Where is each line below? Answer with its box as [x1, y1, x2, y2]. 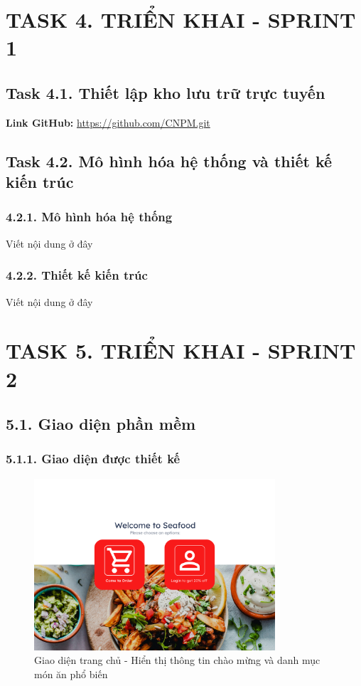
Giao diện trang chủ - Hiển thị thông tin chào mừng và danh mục [34, 653, 320, 667]
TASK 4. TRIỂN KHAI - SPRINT [6, 5, 356, 34]
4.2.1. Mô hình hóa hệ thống [6, 208, 173, 226]
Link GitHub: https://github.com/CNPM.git [6, 115, 210, 130]
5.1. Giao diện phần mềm [6, 413, 196, 435]
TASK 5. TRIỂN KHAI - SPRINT [6, 336, 356, 365]
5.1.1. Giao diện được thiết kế [6, 450, 180, 468]
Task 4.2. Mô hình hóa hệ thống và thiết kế [6, 149, 333, 171]
